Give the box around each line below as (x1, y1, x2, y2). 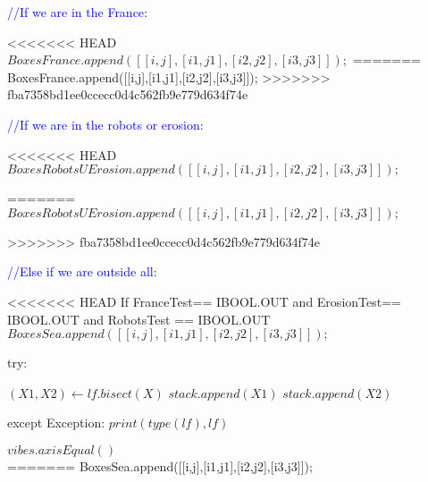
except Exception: (7, 413, 105, 432)
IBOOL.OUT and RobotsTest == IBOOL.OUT (7, 309, 271, 328)
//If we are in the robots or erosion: (7, 114, 204, 133)
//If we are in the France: (7, 3, 147, 21)
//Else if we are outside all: (7, 262, 157, 281)
